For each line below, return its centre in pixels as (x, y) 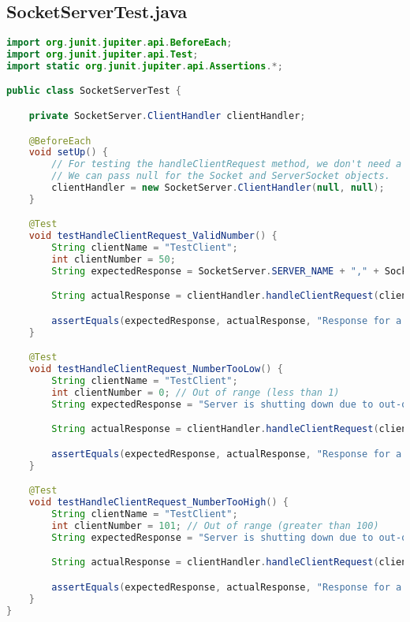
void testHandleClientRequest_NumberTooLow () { (156, 369)
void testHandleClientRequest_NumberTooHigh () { (158, 503)
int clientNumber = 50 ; (114, 260)
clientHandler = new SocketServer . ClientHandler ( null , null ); (218, 188)
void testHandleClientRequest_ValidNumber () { (153, 236)
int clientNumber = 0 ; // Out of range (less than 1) (196, 393)
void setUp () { (68, 153)
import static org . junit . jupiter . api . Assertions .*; (145, 66)
